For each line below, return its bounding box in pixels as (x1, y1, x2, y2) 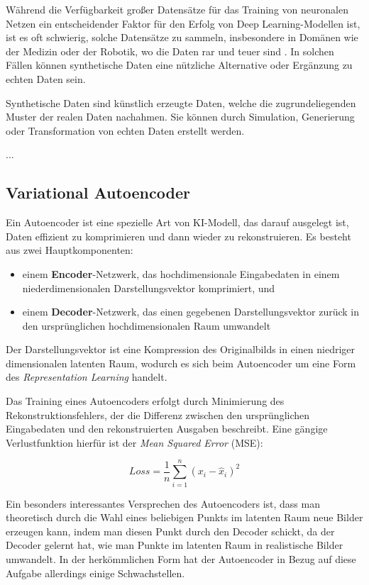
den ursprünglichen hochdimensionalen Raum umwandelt (22, 318, 271, 333)
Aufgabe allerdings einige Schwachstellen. (6, 565, 185, 580)
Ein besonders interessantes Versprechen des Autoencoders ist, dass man (6, 496, 320, 511)
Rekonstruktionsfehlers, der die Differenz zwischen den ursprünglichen (6, 407, 310, 422)
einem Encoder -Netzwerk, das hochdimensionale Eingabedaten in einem (22, 266, 340, 281)
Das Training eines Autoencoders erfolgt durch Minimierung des (6, 394, 285, 408)
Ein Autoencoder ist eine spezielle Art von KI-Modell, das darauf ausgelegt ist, (6, 215, 349, 230)
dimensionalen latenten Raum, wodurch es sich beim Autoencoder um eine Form (6, 355, 356, 370)
